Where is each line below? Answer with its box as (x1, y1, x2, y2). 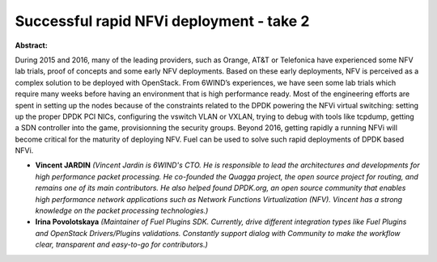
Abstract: (15, 40, 48, 50)
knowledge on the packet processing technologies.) (35, 206, 209, 216)
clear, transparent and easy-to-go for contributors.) (35, 239, 208, 250)
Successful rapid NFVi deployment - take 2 (15, 12, 310, 30)
